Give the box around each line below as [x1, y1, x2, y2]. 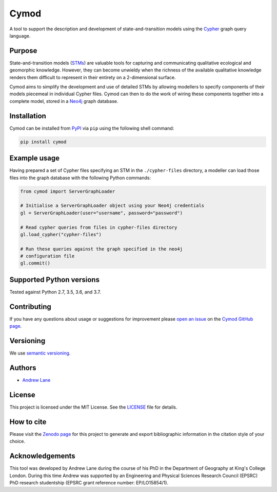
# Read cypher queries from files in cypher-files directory [20, 224, 177, 230]
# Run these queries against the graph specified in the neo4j [20, 246, 183, 252]
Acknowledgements [9, 452, 75, 461]
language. [9, 32, 31, 39]
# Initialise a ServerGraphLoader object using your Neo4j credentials [20, 203, 205, 208]
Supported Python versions [9, 275, 100, 284]
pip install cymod [20, 139, 67, 145]
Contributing [9, 302, 51, 311]
